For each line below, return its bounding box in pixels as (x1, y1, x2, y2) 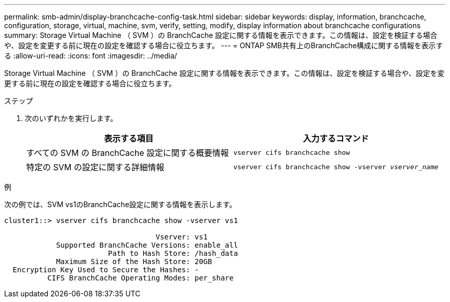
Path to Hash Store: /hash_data (108, 249, 238, 257)
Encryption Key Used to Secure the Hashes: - (12, 266, 199, 274)
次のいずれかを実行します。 (25, 114, 118, 123)
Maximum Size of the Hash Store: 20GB (56, 257, 212, 266)
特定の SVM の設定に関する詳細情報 (26, 162, 164, 172)
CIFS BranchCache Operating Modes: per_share (47, 274, 234, 282)
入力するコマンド (303, 133, 369, 144)
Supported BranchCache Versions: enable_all (56, 241, 238, 249)
